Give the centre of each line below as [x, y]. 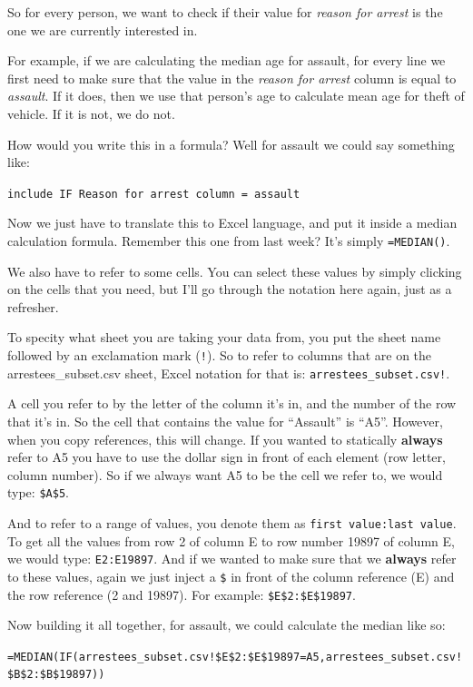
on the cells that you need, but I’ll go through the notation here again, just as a [230, 289]
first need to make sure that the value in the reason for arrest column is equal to [232, 78]
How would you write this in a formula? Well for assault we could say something [231, 144]
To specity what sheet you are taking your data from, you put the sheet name [224, 337]
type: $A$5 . [38, 492]
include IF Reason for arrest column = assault [154, 194]
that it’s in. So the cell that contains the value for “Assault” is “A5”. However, [225, 421]
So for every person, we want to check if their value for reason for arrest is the [225, 12]
